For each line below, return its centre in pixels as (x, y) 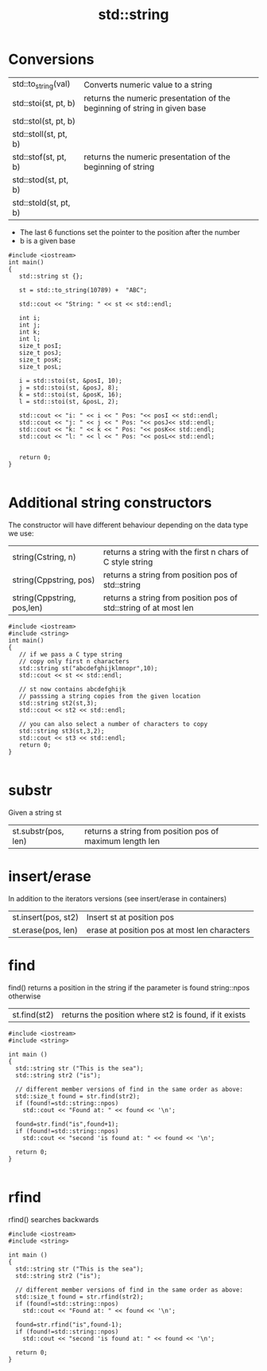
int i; (30, 318)
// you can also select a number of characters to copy (113, 725)
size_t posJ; (40, 353)
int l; (30, 339)
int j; (30, 325)
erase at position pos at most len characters (168, 930)
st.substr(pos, (38, 831)
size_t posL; (40, 367)
